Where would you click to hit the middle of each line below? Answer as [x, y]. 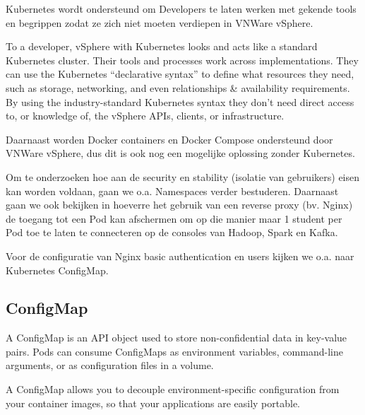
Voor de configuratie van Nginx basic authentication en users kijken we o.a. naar [180, 256]
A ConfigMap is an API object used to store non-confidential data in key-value [176, 338]
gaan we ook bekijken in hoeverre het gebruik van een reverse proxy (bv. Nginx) [179, 205]
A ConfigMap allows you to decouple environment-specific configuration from [173, 389]
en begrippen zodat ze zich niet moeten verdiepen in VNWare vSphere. [160, 22]
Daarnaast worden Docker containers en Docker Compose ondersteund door [169, 139]
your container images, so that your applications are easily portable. [153, 403]
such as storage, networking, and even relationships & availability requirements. [178, 87]
